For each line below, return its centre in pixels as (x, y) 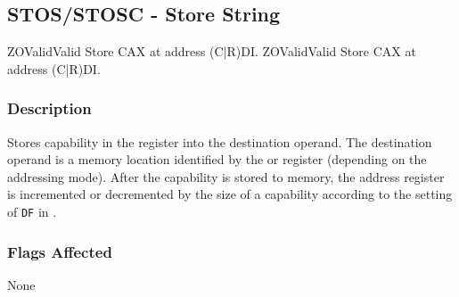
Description (49, 108)
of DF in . (32, 211)
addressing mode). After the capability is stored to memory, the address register (226, 176)
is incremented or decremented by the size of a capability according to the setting (230, 194)
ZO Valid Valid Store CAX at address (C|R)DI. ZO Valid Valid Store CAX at (212, 51)
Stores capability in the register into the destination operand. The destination (220, 141)
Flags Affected (60, 251)
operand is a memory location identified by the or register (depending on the (217, 159)
